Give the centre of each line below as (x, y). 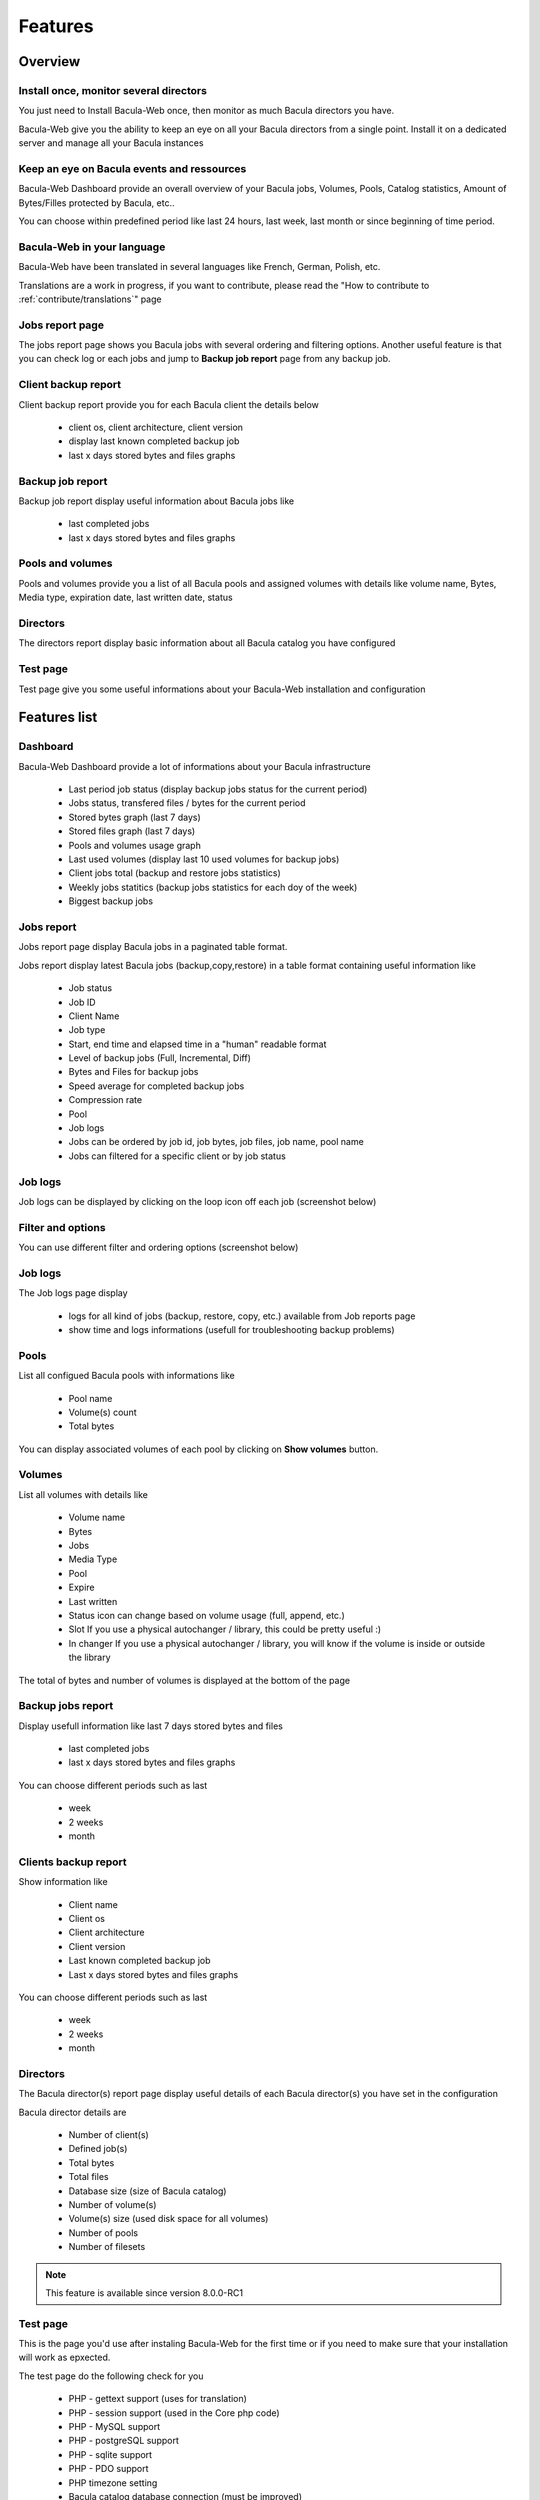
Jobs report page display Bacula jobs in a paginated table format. (153, 947)
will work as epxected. (64, 2357)
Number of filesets (107, 2247)
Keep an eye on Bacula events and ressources (132, 168)
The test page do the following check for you (111, 2376)
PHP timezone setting (113, 2482)
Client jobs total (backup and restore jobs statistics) (175, 873)
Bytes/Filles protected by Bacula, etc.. (96, 202)
